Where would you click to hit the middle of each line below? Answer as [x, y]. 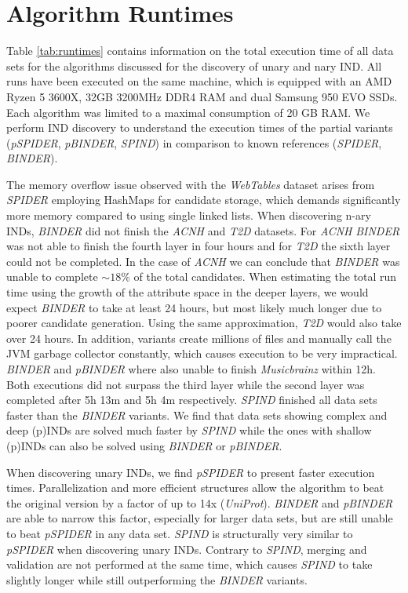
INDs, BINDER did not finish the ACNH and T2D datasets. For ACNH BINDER [203, 230]
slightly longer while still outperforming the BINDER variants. [157, 579]
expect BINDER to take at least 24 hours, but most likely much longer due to [194, 307]
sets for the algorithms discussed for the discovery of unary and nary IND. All [194, 65]
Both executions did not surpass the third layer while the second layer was [186, 384]
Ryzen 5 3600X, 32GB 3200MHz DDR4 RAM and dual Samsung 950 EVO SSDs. [202, 96]
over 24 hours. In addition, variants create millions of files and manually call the [199, 338]
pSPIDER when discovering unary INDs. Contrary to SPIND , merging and [187, 549]
